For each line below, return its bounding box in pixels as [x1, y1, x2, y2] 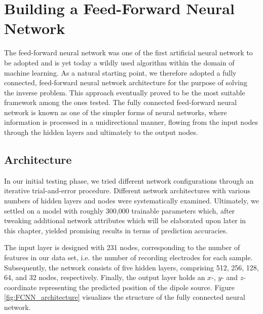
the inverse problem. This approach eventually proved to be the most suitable [4, 87, 245, 97]
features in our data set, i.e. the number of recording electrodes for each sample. [4, 252, 253, 263]
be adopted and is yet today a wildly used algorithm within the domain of [4, 57, 235, 67]
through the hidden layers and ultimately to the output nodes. [4, 127, 198, 137]
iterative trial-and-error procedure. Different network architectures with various [4, 185, 250, 196]
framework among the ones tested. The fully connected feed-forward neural [4, 97, 237, 108]
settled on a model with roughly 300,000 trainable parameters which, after [4, 205, 235, 216]
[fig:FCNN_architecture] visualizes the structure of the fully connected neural [4, 292, 245, 302]
